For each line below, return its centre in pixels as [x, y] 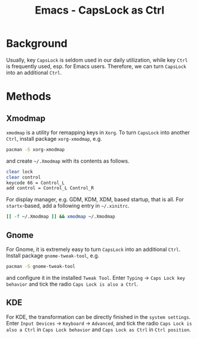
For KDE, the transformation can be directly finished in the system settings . [98, 317]
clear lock [20, 172]
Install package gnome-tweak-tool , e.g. [53, 256]
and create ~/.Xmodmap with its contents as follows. [68, 161]
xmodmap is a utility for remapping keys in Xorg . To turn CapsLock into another [98, 132]
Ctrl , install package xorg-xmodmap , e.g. [54, 138]
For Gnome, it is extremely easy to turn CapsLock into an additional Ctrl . [93, 249]
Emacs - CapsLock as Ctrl [100, 10]
